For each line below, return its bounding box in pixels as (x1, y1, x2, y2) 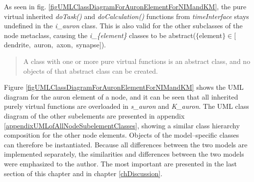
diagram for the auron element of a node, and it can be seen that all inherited (4, 91, 238, 101)
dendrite (4, 40, 29, 50)
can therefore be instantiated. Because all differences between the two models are (4, 139, 248, 149)
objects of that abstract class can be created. (23, 65, 158, 76)
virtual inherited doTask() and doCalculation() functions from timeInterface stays (4, 11, 249, 21)
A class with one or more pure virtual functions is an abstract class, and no (23, 56, 251, 66)
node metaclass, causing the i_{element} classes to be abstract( (4, 30, 196, 40)
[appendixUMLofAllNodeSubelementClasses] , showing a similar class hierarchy (4, 120, 240, 130)
